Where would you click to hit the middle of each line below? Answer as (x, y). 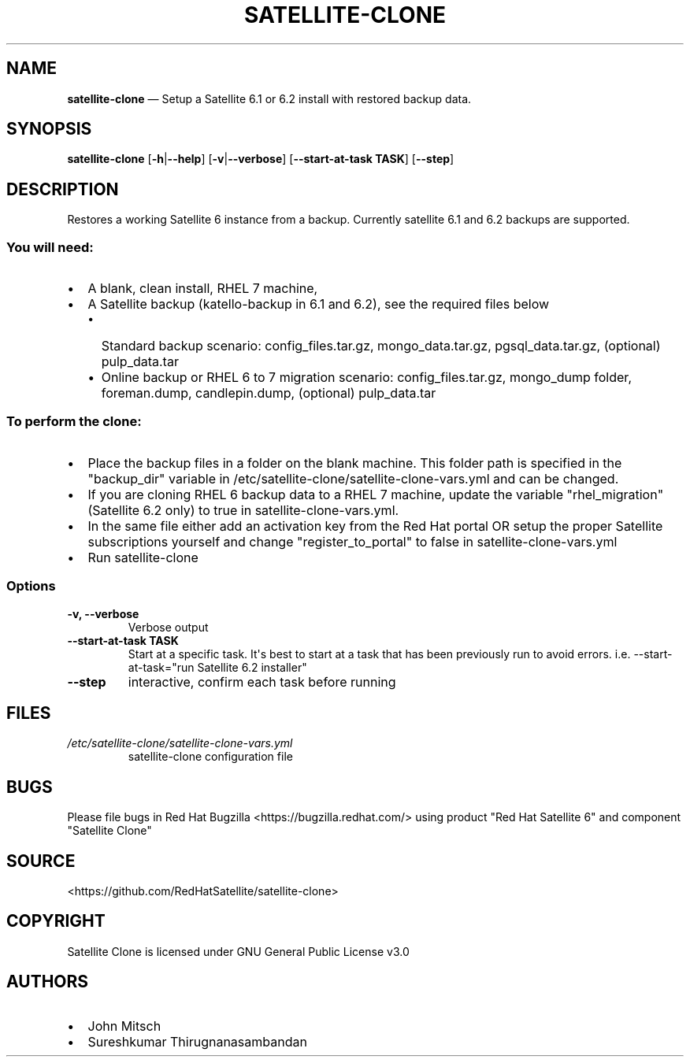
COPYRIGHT (56, 921)
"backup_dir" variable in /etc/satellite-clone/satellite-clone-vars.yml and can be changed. (353, 478)
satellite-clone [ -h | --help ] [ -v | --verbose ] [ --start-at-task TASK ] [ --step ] (261, 159)
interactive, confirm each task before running (262, 682)
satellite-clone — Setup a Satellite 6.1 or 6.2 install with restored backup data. (269, 98)
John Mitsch (124, 1026)
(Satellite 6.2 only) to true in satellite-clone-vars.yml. (243, 510)
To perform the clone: (74, 422)
